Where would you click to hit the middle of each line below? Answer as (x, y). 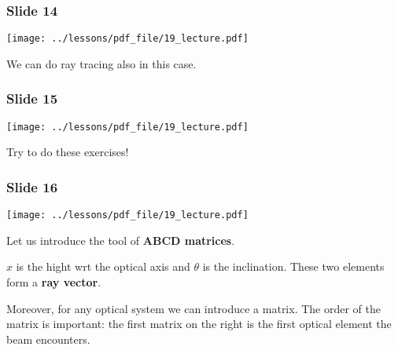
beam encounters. (48, 339)
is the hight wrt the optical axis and (103, 266)
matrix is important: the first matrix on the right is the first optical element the (199, 324)
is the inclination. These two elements (293, 266)
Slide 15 (32, 98)
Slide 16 (32, 186)
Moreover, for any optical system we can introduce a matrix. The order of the (194, 308)
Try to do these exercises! (68, 152)
